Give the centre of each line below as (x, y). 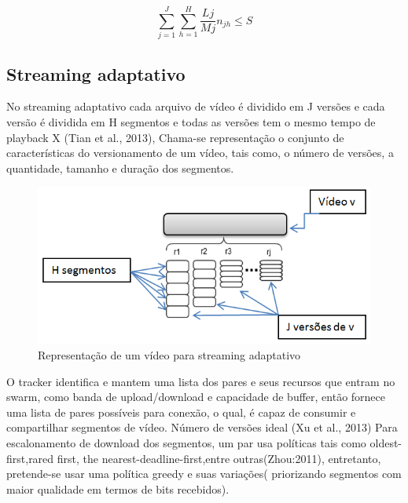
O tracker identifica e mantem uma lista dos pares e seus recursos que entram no (201, 381)
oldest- (386, 443)
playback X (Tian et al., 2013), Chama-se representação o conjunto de (175, 137)
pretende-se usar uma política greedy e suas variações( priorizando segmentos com (204, 474)
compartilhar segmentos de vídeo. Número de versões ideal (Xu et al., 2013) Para (202, 427)
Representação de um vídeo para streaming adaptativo (169, 355)
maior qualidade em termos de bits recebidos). (118, 488)
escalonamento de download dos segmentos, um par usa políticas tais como (186, 443)
